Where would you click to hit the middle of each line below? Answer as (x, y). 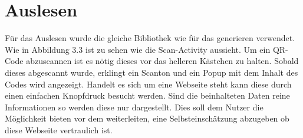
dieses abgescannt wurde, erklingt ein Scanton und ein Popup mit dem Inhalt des (151, 72)
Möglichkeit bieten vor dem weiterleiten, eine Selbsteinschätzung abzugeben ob (147, 118)
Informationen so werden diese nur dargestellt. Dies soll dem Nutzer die (134, 107)
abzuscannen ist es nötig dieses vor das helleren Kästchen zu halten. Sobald (162, 61)
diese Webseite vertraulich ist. (59, 129)
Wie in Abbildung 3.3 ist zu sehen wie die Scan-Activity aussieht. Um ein (138, 49)
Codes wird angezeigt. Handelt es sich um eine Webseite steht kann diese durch (148, 84)
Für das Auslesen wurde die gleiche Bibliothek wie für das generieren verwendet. (150, 38)
